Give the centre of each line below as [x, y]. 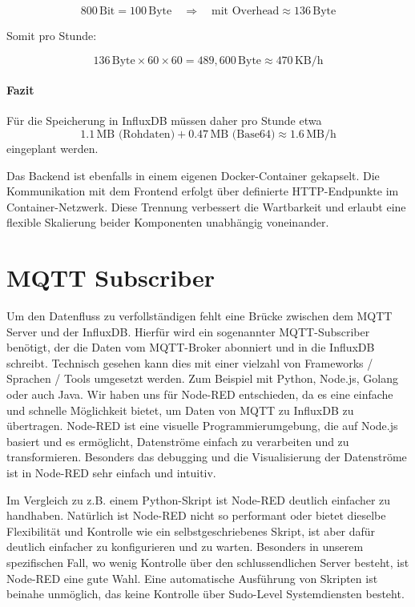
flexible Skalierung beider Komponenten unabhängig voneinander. [168, 222]
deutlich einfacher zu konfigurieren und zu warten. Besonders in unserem [185, 547]
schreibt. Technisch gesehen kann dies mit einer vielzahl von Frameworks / [190, 362]
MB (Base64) [243, 134]
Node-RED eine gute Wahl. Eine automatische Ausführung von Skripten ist [192, 578]
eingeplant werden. [52, 148]
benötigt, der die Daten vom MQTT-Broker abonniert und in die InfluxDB [191, 347]
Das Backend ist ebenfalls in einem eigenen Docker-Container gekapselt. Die [193, 175]
